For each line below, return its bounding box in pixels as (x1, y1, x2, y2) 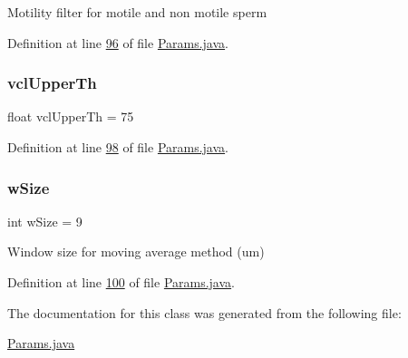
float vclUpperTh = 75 (7, 107, 134, 126)
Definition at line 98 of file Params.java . (7, 138, 228, 156)
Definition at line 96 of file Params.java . (7, 33, 228, 52)
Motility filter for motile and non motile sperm (7, 3, 267, 21)
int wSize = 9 (7, 211, 83, 230)
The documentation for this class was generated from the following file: (7, 303, 402, 322)
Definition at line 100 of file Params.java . (7, 273, 235, 291)
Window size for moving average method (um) (7, 242, 265, 261)
